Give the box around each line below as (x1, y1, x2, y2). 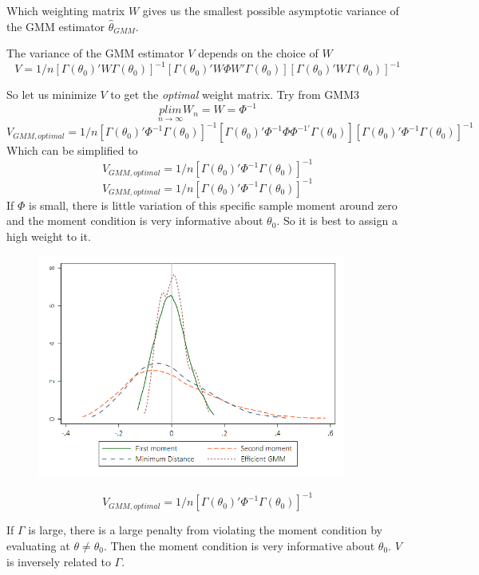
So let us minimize (6, 86, 97, 103)
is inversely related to (6, 553, 111, 569)
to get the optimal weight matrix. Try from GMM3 (110, 86, 360, 103)
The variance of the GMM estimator (6, 45, 184, 61)
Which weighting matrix (6, 2, 125, 18)
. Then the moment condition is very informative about (103, 538, 375, 554)
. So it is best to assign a (276, 212, 398, 229)
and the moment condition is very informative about (6, 212, 263, 229)
